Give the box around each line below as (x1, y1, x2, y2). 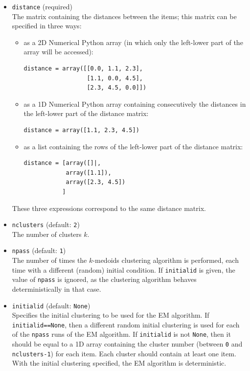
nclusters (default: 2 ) (12, 219, 80, 230)
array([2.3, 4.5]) (66, 179, 126, 186)
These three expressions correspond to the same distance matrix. (12, 203, 206, 213)
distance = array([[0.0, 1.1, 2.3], (23, 65, 143, 72)
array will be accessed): (23, 46, 93, 57)
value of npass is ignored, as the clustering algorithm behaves (12, 274, 197, 284)
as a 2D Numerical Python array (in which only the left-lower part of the (23, 37, 243, 47)
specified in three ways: (12, 21, 82, 31)
